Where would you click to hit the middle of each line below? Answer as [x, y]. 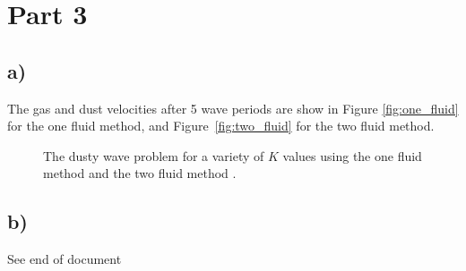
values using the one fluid [352, 155]
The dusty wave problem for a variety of [154, 155]
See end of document [65, 259]
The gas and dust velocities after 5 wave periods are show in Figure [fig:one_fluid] [233, 108]
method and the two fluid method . [140, 173]
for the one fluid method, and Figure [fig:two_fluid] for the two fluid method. [221, 126]
